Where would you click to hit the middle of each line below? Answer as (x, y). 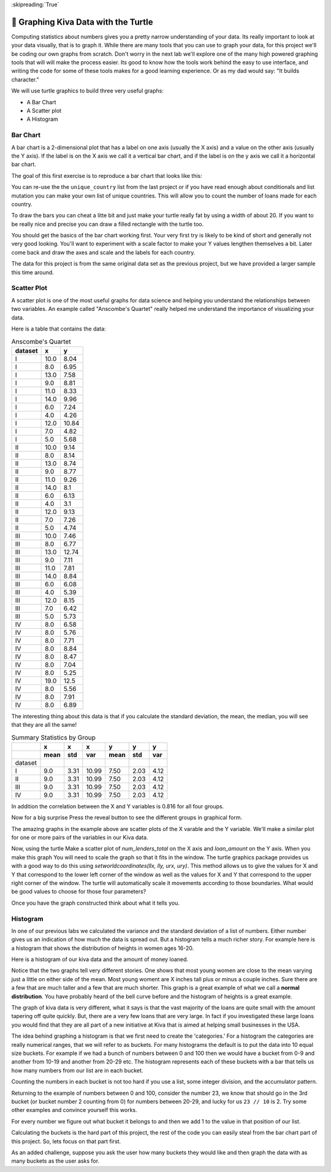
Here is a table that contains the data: (59, 329)
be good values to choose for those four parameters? (79, 892)
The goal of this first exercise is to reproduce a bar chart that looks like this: (107, 175)
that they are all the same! (44, 725)
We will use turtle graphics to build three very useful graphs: (87, 91)
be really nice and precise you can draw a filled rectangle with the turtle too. (108, 224)
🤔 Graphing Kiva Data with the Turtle (82, 22)
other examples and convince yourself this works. (74, 1110)
